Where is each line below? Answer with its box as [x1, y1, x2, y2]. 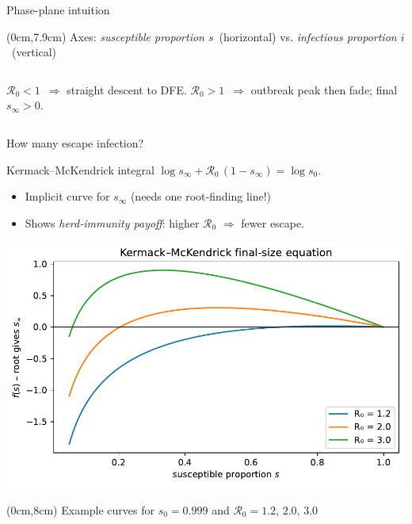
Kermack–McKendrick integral [6, 161, 154, 178]
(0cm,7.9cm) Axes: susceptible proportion [6, 28, 204, 44]
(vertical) [11, 44, 57, 60]
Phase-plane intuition [6, 2, 110, 17]
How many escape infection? [6, 134, 144, 151]
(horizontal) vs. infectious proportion [219, 28, 397, 44]
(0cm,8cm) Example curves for [6, 501, 154, 518]
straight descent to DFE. [67, 81, 187, 98]
